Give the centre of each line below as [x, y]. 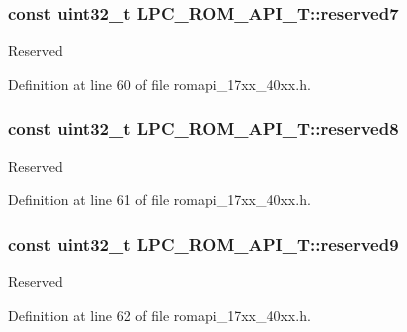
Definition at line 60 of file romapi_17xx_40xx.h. [159, 83]
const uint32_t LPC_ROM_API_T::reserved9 [203, 243]
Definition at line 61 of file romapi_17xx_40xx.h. [159, 199]
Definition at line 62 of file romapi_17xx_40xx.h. [159, 314]
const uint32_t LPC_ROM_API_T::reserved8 [203, 128]
